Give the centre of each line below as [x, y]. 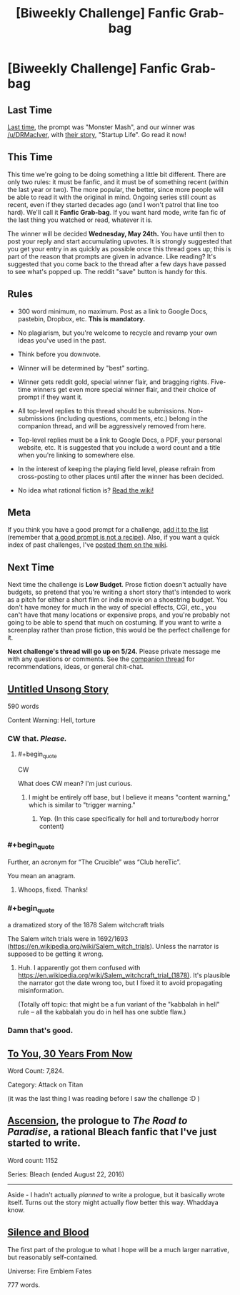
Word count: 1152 [33, 1160]
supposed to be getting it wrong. [55, 954]
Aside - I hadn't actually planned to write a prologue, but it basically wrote [116, 1194]
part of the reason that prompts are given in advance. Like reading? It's [112, 256]
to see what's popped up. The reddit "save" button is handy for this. [107, 271]
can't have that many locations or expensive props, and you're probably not [119, 615]
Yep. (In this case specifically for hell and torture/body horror [129, 819]
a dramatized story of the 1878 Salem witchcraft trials [86, 925]
